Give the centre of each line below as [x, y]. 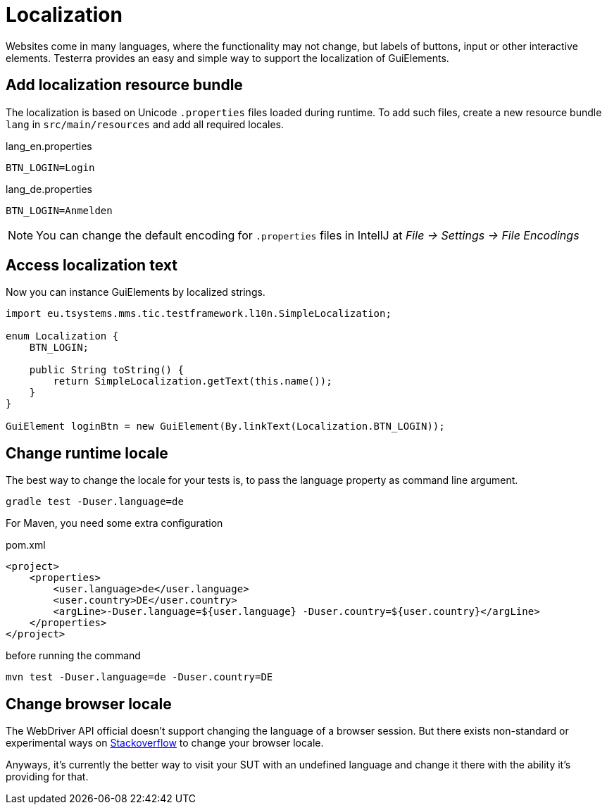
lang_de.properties [49, 189]
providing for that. [47, 777]
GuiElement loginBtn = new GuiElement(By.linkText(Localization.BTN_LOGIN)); [225, 426]
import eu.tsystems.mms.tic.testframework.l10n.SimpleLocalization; [199, 314]
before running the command [73, 656]
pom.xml [26, 545]
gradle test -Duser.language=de [95, 502]
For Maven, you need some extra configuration [114, 523]
